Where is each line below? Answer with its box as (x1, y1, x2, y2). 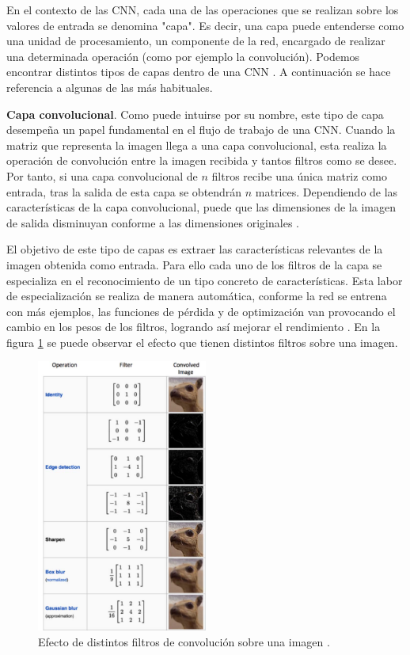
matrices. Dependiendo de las (255, 183, 398, 200)
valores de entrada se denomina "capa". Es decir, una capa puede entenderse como (6, 17, 404, 33)
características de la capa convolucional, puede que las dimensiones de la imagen (6, 199, 396, 215)
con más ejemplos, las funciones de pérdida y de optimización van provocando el (6, 303, 396, 319)
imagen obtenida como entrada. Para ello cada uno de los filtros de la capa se (6, 256, 382, 272)
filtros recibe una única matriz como (211, 167, 388, 184)
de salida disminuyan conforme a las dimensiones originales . (6, 214, 299, 230)
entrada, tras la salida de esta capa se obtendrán (6, 183, 242, 200)
